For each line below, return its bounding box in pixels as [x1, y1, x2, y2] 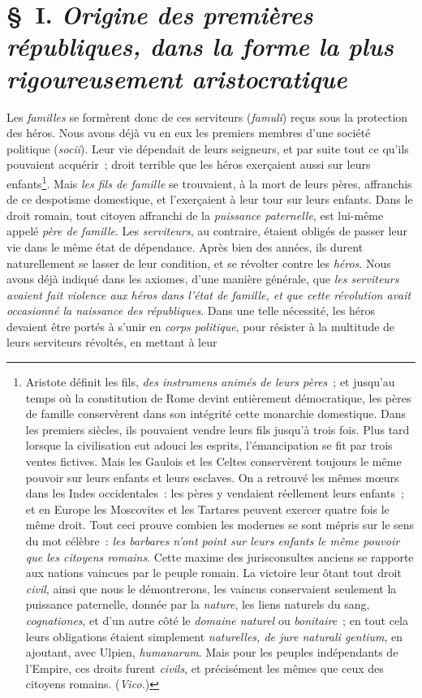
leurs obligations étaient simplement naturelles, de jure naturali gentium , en [25, 627, 403, 644]
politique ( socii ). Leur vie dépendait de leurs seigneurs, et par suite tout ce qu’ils [6, 140, 409, 157]
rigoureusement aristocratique [6, 61, 347, 95]
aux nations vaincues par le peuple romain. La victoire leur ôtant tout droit [25, 564, 402, 581]
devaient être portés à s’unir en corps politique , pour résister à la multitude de [6, 317, 395, 334]
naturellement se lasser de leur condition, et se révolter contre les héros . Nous [6, 254, 391, 271]
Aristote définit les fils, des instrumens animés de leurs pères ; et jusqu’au [25, 373, 395, 390]
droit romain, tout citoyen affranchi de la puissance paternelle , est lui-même [6, 206, 384, 223]
